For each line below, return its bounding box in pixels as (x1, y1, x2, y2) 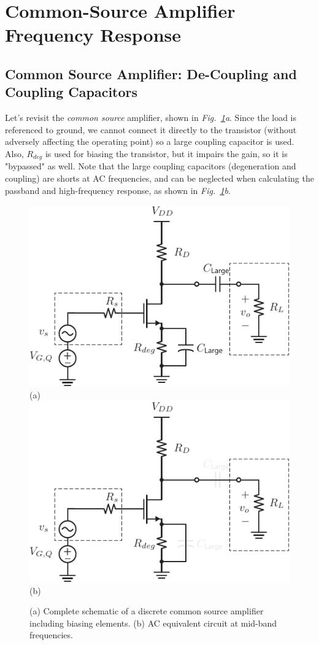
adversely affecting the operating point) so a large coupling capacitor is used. (5, 135, 294, 148)
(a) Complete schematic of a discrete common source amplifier (29, 604, 264, 617)
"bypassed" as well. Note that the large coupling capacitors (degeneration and (5, 160, 296, 172)
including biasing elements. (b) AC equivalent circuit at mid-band (29, 616, 277, 629)
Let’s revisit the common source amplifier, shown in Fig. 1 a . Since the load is (5, 111, 297, 124)
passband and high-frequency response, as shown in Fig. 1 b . (5, 183, 231, 196)
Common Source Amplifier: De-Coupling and (5, 64, 297, 83)
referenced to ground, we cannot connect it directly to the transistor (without (5, 123, 297, 136)
